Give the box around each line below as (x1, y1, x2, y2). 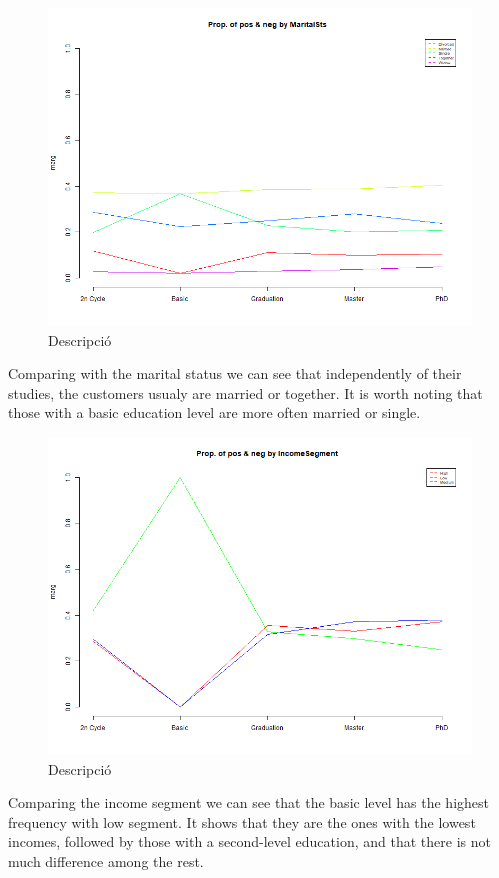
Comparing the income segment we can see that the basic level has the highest (8, 792, 489, 813)
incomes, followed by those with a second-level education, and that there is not (8, 831, 491, 852)
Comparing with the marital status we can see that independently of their (8, 363, 462, 384)
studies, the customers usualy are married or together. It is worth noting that (8, 382, 483, 403)
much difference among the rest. (8, 850, 204, 871)
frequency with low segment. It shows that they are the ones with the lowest (8, 811, 476, 832)
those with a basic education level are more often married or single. (8, 402, 421, 423)
